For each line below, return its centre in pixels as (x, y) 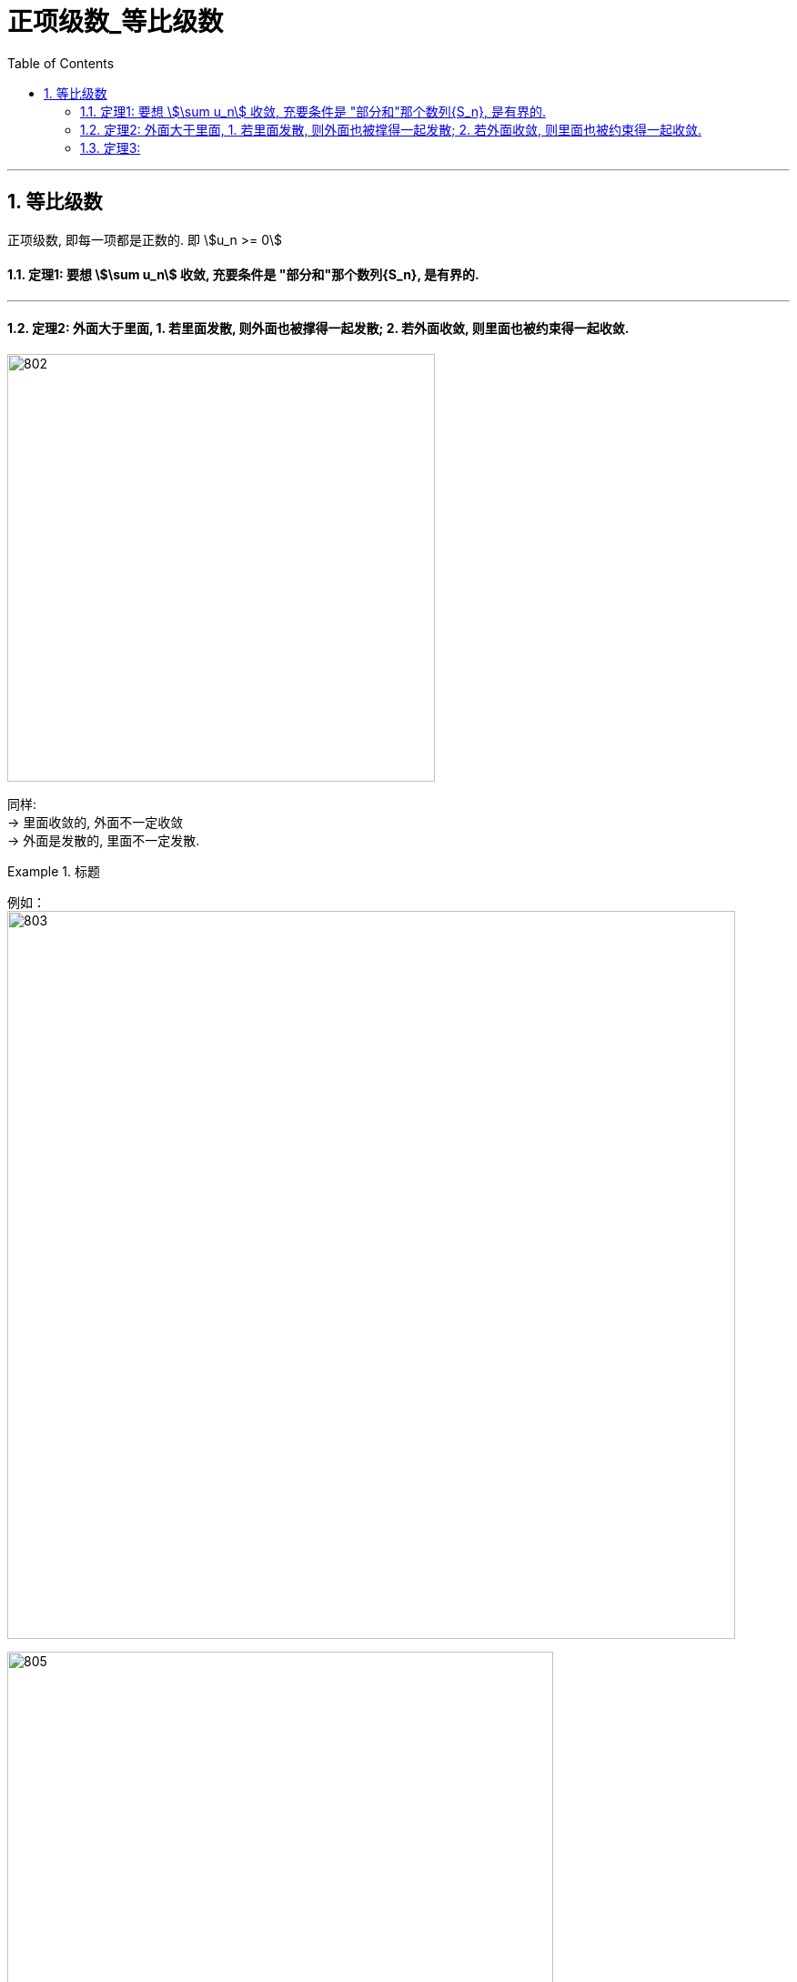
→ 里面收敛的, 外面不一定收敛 (96, 823)
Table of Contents (61, 63)
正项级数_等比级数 (116, 22)
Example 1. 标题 (54, 872)
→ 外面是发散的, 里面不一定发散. (104, 841)
